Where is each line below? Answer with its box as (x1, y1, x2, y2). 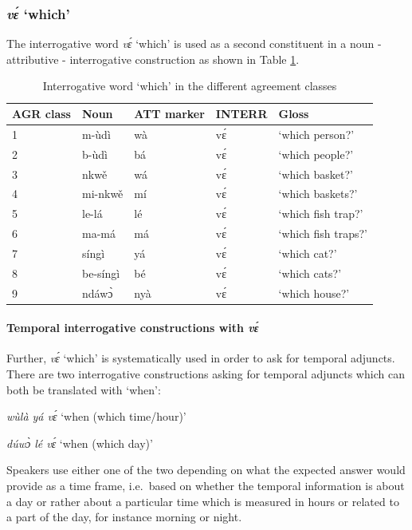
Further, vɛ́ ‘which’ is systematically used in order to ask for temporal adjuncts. (6, 350, 395, 366)
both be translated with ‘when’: (6, 381, 161, 397)
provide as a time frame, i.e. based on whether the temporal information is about (6, 477, 405, 494)
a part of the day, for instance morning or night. (6, 508, 242, 525)
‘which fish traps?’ (278, 225, 367, 242)
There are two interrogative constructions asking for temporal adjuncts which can (6, 366, 405, 382)
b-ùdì (81, 145, 108, 162)
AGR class (12, 105, 71, 121)
